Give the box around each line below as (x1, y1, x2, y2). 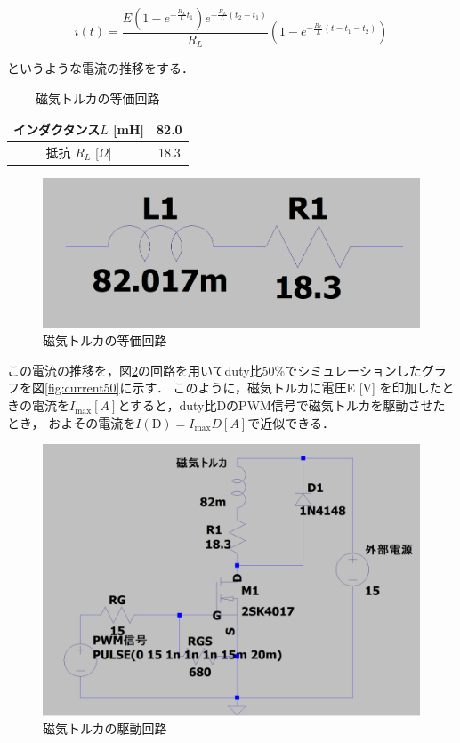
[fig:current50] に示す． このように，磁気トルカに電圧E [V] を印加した (44, 378, 442, 397)
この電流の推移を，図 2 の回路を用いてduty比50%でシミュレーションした (7, 360, 422, 379)
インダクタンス (13, 119, 101, 138)
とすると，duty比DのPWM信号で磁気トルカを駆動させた (117, 396, 446, 415)
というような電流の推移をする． (7, 59, 194, 77)
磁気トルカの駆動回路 (43, 719, 167, 738)
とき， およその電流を (7, 413, 136, 432)
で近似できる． (247, 413, 335, 432)
